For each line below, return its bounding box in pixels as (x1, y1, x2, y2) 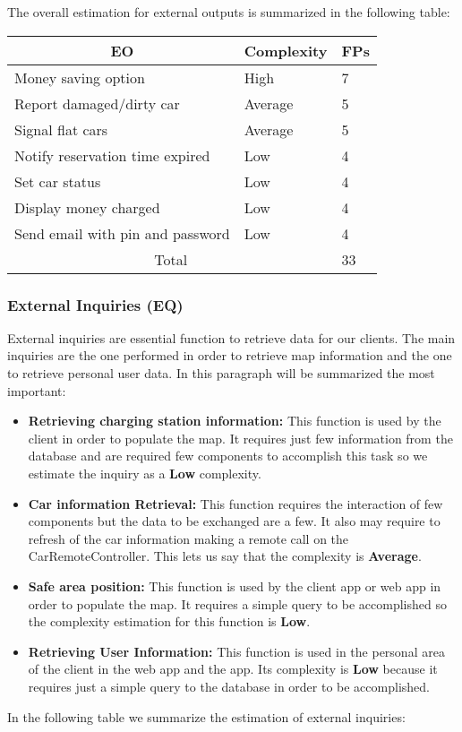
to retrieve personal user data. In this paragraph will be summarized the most (7, 364, 435, 382)
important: (7, 381, 66, 400)
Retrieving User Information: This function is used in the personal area (28, 642, 445, 660)
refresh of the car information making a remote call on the (28, 529, 349, 547)
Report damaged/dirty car (14, 92, 180, 114)
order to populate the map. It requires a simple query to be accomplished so (28, 594, 447, 613)
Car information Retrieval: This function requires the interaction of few (28, 494, 443, 512)
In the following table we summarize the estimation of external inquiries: (7, 707, 406, 726)
